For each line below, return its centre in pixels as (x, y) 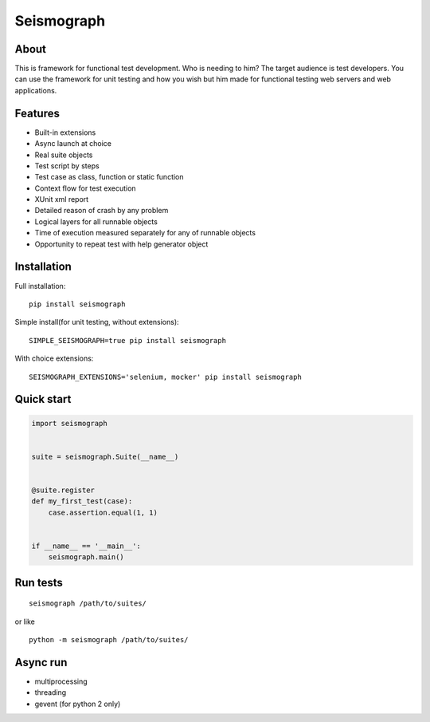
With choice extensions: (54, 358)
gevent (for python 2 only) (78, 704)
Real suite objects (64, 155)
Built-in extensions (65, 132)
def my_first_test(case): (82, 501)
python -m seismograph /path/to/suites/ (109, 639)
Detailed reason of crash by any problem (102, 211)
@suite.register (63, 490)
